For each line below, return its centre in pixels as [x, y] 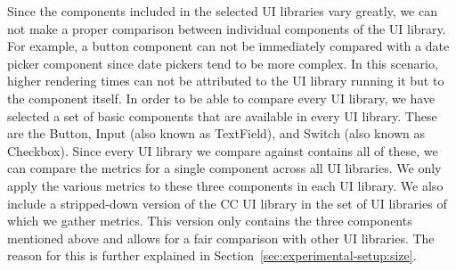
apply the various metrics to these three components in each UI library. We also [225, 185]
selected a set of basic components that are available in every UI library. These [222, 115]
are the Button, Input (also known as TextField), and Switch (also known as [216, 133]
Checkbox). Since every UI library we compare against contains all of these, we [223, 150]
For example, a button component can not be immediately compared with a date [228, 46]
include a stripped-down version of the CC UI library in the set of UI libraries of [227, 203]
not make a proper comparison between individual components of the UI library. [227, 28]
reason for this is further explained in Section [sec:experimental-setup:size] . [212, 255]
